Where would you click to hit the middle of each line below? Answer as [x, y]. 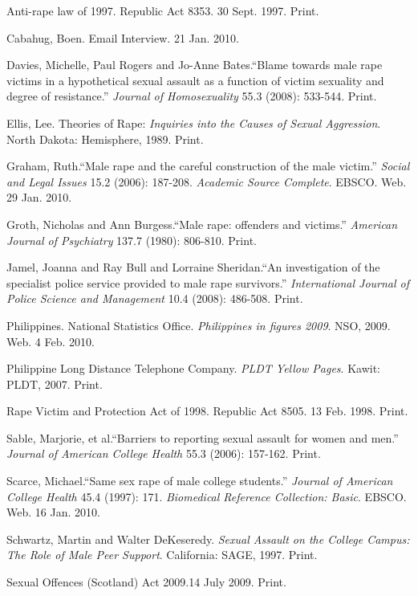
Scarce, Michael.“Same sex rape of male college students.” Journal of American [200, 481]
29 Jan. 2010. [39, 197]
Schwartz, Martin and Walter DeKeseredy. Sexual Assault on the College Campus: [208, 539]
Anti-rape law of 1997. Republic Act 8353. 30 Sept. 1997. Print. [163, 10]
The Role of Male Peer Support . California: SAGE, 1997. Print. [162, 555]
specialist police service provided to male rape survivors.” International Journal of [208, 282]
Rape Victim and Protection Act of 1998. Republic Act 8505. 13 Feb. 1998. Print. [207, 411]
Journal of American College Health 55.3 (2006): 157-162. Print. [164, 453]
